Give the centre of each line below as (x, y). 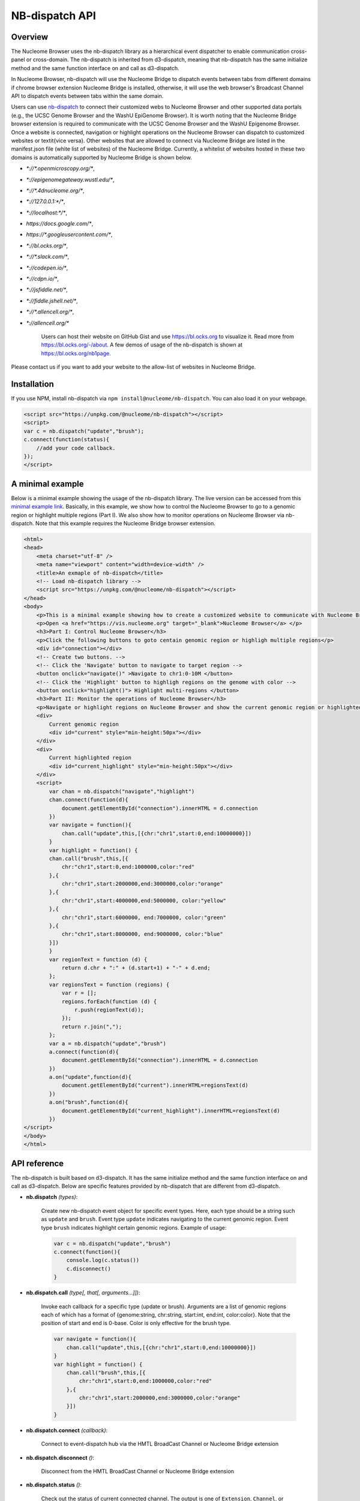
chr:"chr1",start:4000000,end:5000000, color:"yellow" (144, 900)
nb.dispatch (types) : (52, 1197)
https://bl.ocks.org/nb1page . (76, 353)
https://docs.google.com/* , (60, 224)
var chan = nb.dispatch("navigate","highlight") (122, 791)
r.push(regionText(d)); (109, 1010)
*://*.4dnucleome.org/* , (55, 190)
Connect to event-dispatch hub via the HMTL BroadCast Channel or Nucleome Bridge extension (160, 1444)
